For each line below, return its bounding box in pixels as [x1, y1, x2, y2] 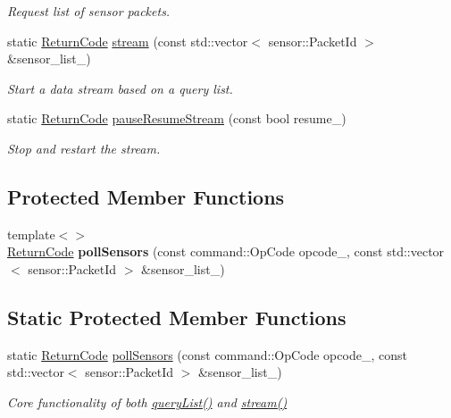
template [7, 224, 55, 243]
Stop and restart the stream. [7, 138, 161, 157]
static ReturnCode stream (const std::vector [7, 31, 248, 50]
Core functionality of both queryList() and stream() [7, 392, 288, 411]
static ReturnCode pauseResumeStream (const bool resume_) [7, 109, 347, 128]
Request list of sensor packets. [7, 2, 171, 20]
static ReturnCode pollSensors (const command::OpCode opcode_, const [7, 345, 407, 364]
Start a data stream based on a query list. [7, 79, 233, 97]
